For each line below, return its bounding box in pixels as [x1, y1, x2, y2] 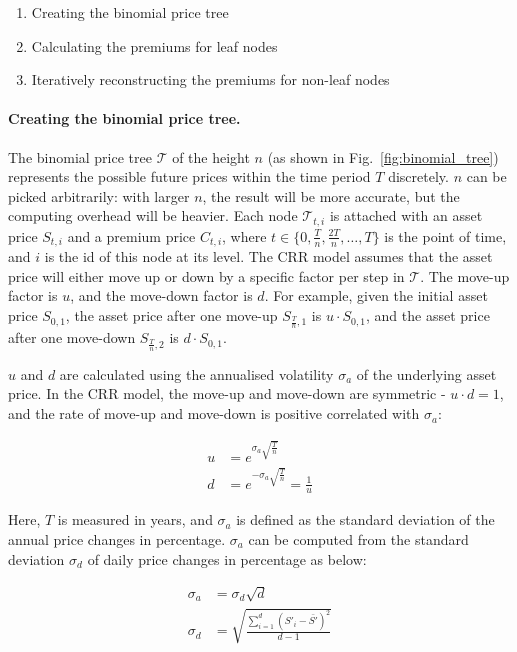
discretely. [388, 166, 449, 187]
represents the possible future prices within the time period [8, 166, 371, 187]
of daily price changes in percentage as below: [87, 548, 367, 569]
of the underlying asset [356, 363, 497, 384]
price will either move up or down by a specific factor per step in [8, 265, 405, 286]
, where [222, 225, 267, 246]
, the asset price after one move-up [65, 305, 278, 326]
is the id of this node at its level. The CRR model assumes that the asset [44, 246, 493, 267]
